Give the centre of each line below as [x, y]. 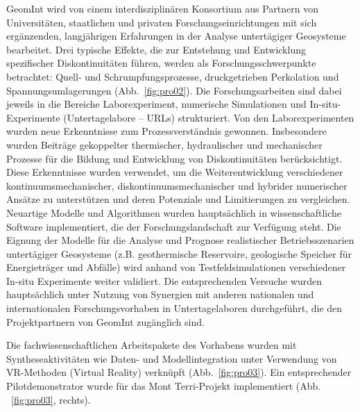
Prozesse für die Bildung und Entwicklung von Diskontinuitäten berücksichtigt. [174, 158]
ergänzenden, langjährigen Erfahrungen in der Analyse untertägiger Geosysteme [176, 36]
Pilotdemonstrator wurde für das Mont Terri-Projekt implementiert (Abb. [164, 386]
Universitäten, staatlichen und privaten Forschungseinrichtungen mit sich [162, 22]
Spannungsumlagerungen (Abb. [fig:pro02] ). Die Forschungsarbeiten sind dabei [174, 90]
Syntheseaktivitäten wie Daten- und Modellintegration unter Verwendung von [172, 358]
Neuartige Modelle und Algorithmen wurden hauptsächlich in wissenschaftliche [174, 212]
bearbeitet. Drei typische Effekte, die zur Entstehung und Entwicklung [156, 49]
